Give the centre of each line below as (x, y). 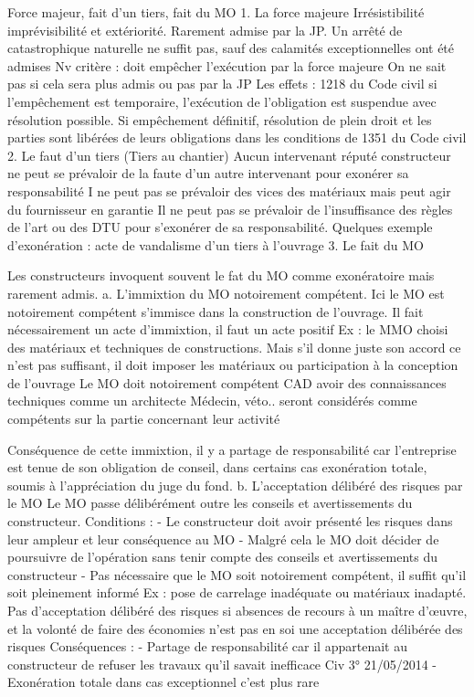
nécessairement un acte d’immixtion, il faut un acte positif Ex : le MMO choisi (228, 329)
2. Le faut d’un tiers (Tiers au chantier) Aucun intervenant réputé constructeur (229, 155)
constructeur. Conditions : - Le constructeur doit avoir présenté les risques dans (230, 521)
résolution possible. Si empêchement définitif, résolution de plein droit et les (220, 119)
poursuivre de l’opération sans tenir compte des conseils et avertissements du (223, 557)
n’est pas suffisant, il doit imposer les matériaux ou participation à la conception (233, 365)
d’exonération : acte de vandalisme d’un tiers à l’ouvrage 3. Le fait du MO (216, 244)
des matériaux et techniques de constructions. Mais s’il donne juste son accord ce (234, 347)
